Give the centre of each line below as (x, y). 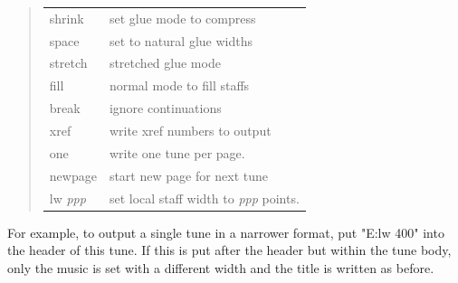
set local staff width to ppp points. (204, 198)
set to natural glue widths (181, 40)
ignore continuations (165, 108)
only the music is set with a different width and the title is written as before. (221, 267)
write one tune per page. (177, 152)
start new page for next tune (189, 175)
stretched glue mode (165, 63)
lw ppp (67, 198)
